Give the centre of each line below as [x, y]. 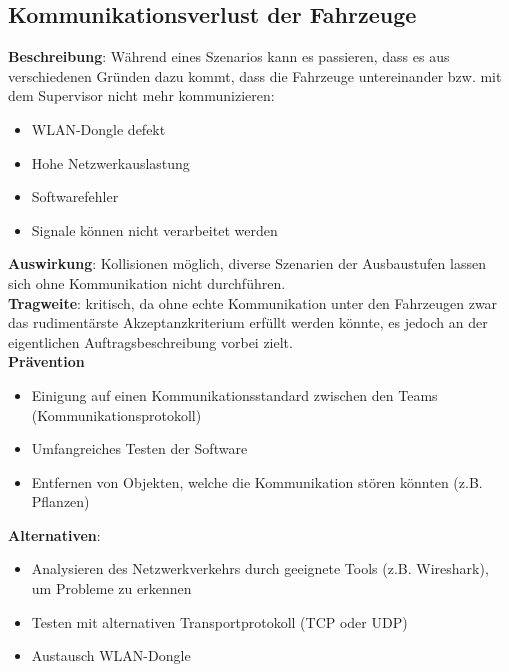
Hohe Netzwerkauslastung [110, 162]
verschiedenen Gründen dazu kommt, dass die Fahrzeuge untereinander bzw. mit [255, 75]
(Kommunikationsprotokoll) [116, 414]
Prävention [46, 361]
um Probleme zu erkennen [111, 588]
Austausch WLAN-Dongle [111, 655]
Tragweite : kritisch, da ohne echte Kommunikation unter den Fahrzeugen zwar [253, 302]
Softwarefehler [75, 196]
